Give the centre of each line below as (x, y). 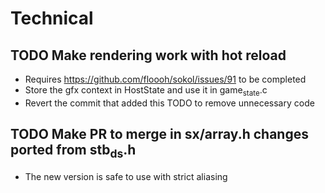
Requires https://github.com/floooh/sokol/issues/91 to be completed (165, 79)
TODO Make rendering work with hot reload (148, 55)
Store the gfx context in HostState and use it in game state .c (146, 91)
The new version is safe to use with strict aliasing (126, 176)
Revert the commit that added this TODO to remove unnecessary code (169, 103)
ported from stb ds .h (73, 151)
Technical (52, 18)
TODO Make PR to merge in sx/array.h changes (159, 134)
